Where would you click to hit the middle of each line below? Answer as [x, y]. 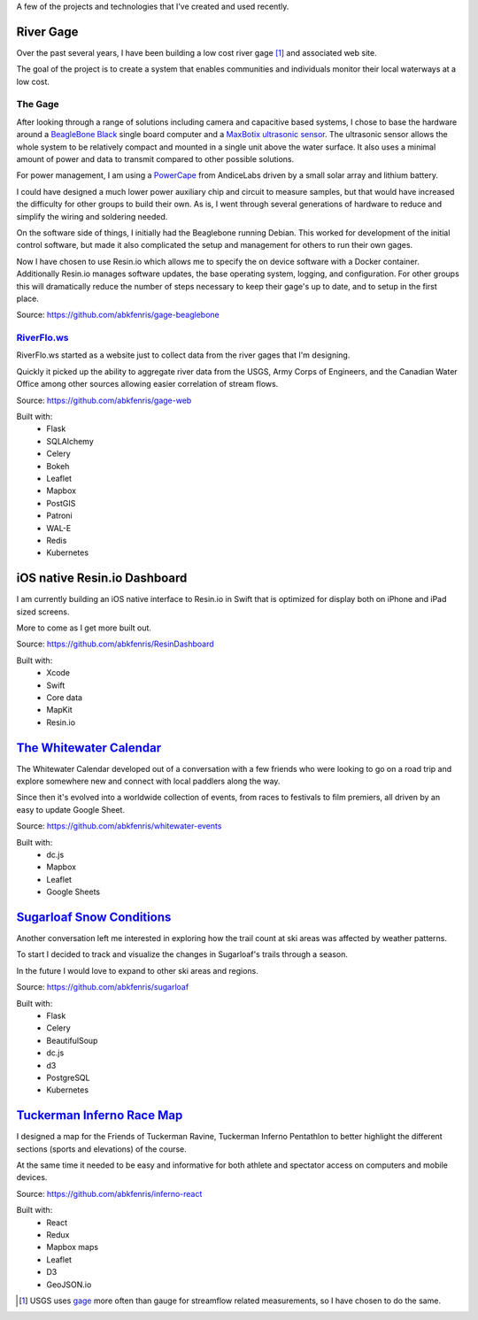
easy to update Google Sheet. [71, 809]
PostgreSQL [68, 1077]
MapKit [59, 710]
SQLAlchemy [70, 441]
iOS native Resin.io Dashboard [102, 579]
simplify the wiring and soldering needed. [92, 216]
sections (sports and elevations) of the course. [102, 1149]
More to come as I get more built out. [84, 628]
